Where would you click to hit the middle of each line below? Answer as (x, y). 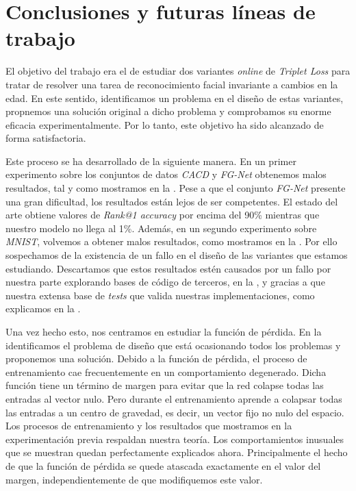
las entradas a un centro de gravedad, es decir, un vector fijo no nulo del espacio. (175, 412)
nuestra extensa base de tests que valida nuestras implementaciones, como (160, 295)
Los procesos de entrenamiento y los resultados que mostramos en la (149, 426)
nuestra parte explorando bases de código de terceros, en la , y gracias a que (165, 282)
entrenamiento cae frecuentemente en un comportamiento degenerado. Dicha (166, 372)
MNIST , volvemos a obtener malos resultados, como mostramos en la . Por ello (171, 241)
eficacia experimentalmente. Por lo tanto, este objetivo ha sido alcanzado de (165, 124)
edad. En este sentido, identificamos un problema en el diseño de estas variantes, (175, 98)
